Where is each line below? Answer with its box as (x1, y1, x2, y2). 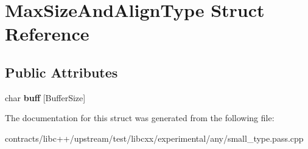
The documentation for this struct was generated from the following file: (5, 111, 275, 124)
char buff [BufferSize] (5, 91, 86, 104)
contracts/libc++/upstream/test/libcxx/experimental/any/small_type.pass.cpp (5, 131, 304, 144)
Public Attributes (5, 62, 118, 81)
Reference (5, 21, 89, 46)
